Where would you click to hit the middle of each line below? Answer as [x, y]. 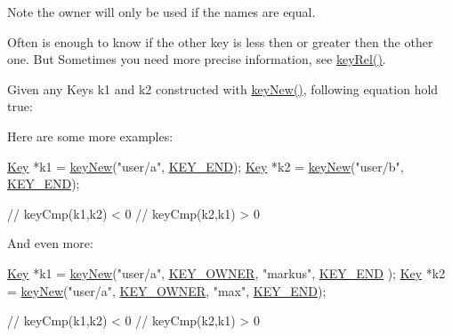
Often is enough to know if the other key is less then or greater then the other [220, 41]
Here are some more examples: [90, 136]
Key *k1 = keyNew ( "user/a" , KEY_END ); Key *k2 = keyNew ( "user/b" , [206, 166]
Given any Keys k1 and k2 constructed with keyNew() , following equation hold [223, 88]
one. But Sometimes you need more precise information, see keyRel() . [197, 59]
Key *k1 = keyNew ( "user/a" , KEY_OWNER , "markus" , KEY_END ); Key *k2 [226, 272]
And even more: [50, 243]
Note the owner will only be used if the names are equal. [161, 12]
